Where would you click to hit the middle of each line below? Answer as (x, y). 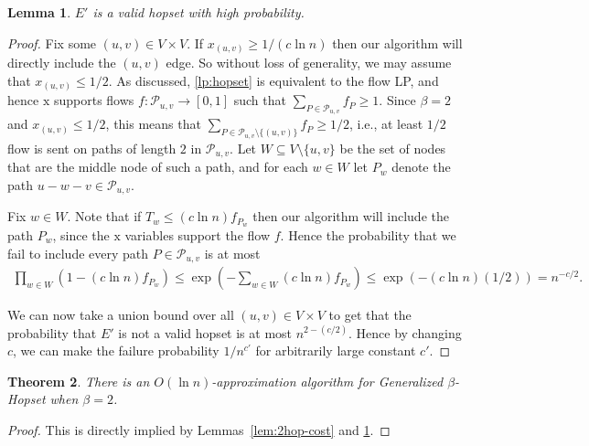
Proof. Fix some (52, 42)
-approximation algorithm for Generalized (327, 381)
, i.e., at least (386, 124)
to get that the (370, 315)
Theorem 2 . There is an (79, 381)
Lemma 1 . (39, 12)
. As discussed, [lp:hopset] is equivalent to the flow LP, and (273, 80)
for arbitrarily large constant (336, 350)
